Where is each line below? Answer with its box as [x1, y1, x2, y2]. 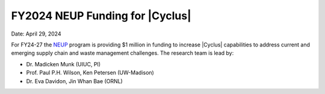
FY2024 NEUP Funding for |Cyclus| [11, 9, 192, 22]
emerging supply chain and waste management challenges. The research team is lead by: [11, 49, 234, 57]
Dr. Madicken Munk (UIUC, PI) [26, 60, 101, 67]
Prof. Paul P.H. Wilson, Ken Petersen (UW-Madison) [26, 69, 155, 77]
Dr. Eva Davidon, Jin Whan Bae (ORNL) [26, 77, 123, 84]
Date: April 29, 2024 [11, 30, 61, 37]
